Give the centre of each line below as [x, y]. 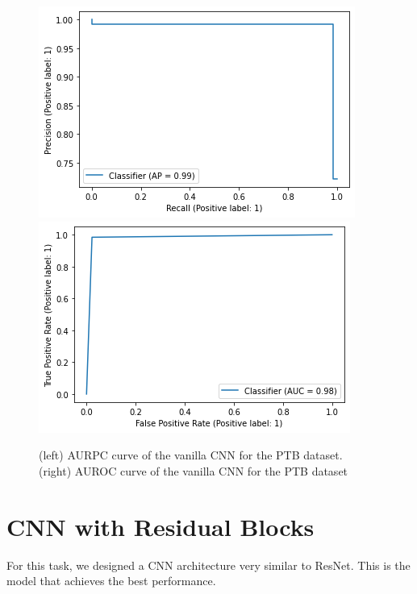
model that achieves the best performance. [111, 581]
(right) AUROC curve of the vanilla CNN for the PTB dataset [194, 470]
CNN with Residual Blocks [161, 526]
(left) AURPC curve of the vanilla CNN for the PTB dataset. [191, 455]
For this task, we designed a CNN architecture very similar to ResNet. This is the [208, 565]
